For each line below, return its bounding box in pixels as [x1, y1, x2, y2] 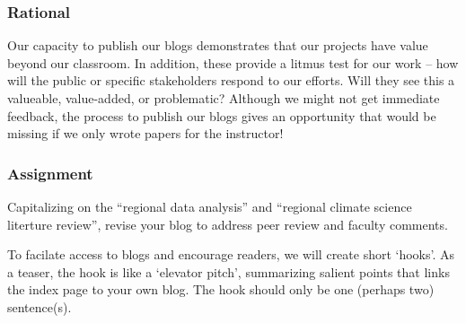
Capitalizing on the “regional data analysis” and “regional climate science [7, 197, 412, 215]
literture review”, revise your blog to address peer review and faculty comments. [7, 214, 448, 233]
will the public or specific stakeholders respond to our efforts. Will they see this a [7, 71, 455, 90]
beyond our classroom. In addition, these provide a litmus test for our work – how [7, 53, 459, 72]
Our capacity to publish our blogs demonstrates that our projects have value [7, 36, 428, 55]
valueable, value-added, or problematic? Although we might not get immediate [7, 89, 440, 107]
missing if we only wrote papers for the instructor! [7, 124, 284, 143]
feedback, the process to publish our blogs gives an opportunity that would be [7, 106, 436, 125]
